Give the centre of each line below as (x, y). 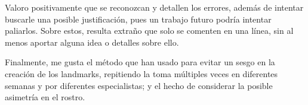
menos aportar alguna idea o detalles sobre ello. (92, 42)
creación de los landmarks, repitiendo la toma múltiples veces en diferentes (141, 73)
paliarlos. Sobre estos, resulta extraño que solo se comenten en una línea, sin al (149, 31)
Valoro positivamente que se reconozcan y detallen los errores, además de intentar (154, 7)
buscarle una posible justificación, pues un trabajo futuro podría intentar (138, 19)
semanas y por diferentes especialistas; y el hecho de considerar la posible (139, 85)
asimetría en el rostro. (45, 97)
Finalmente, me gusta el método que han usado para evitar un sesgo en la (140, 62)
